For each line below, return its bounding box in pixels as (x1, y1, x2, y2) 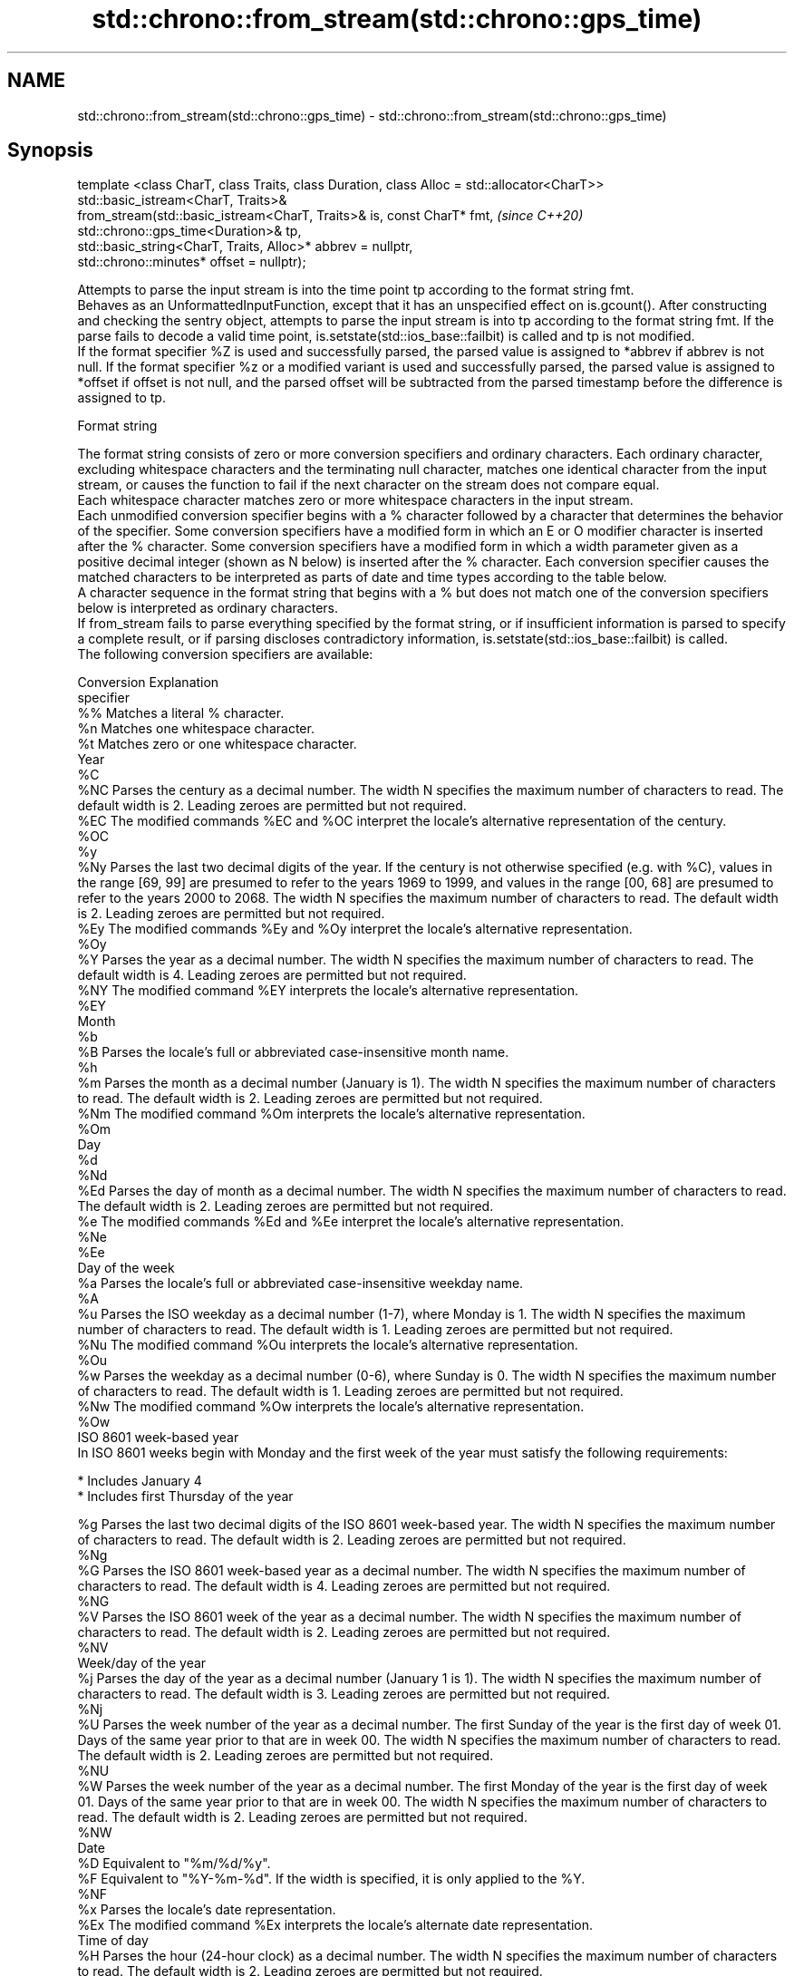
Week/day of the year (77, 1655, 207, 1671)
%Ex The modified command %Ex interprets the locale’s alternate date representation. (77, 1917, 594, 1933)
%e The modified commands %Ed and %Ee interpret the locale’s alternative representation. (77, 1214, 625, 1230)
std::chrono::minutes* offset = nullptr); (77, 254, 306, 270)
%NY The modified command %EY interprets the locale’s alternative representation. (77, 983, 579, 999)
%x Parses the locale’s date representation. (77, 1902, 336, 1918)
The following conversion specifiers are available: (77, 646, 373, 663)
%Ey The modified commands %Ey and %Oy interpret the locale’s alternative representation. (77, 921, 633, 937)
